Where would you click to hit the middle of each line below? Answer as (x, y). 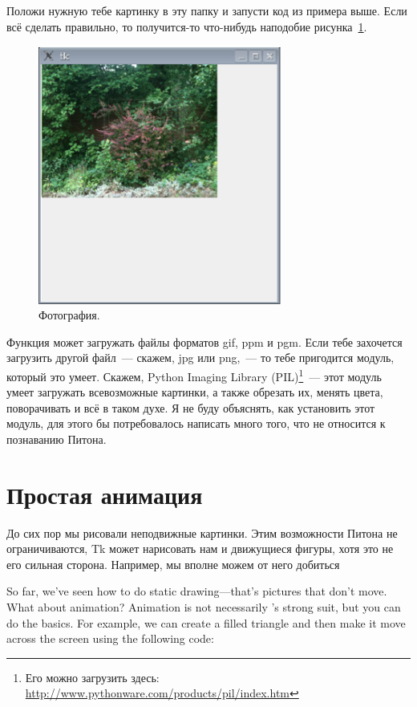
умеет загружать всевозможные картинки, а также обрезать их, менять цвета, (195, 392)
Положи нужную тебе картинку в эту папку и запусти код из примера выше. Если (207, 10)
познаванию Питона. (57, 439)
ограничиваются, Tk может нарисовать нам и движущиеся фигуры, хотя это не (200, 549)
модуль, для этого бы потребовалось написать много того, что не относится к (196, 423)
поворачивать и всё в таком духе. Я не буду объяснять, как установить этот (191, 407)
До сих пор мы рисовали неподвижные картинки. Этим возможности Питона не (202, 532)
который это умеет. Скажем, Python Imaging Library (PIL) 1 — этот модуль (194, 375)
